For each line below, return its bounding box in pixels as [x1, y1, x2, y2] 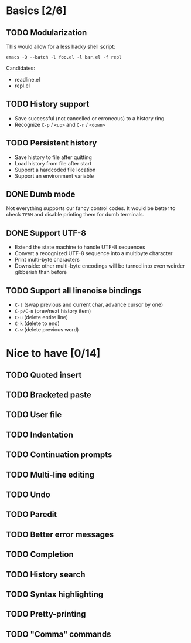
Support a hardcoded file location [14, 166, 96, 173]
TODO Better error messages [6, 529, 114, 539]
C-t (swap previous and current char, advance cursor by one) [14, 301, 163, 309]
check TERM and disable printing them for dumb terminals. [6, 211, 145, 218]
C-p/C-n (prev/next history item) [14, 307, 91, 314]
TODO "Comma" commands [6, 629, 111, 639]
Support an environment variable [14, 172, 94, 180]
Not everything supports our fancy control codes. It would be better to [6, 205, 176, 212]
